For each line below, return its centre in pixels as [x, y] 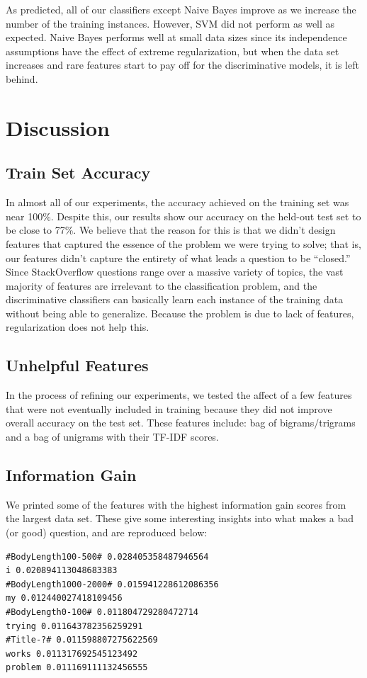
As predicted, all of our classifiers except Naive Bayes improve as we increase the [181, 9]
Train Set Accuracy [78, 173]
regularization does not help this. [78, 327]
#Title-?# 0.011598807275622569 [82, 640]
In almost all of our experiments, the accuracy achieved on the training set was [177, 202]
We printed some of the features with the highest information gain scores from [176, 504]
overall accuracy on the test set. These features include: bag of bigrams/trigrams [181, 423]
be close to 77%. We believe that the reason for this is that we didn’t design [171, 230]
